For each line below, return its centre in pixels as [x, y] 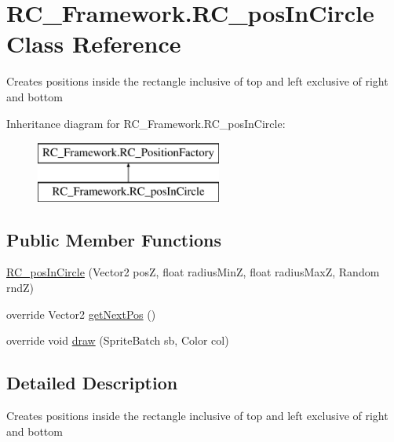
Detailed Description [92, 383]
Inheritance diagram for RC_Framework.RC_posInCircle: [146, 123]
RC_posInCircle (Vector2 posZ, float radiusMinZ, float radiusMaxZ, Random [193, 272]
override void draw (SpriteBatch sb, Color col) [118, 340]
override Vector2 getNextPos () [81, 314]
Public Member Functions [114, 239]
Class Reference [94, 44]
